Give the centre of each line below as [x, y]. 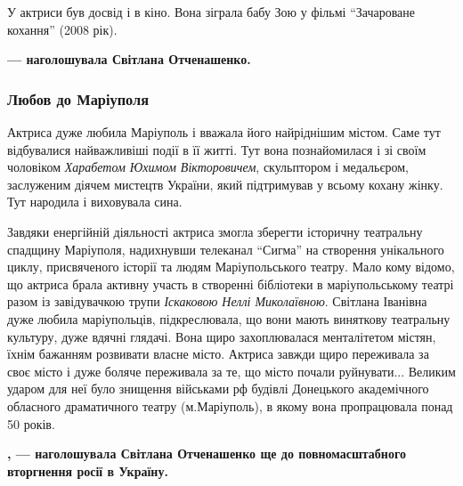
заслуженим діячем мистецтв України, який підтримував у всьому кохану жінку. [225, 184]
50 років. [31, 423]
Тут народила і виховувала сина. [95, 202]
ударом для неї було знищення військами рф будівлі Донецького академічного [218, 389]
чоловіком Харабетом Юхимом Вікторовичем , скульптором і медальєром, [208, 167]
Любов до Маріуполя [78, 98]
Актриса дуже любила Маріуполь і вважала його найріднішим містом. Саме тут [224, 132]
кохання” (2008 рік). [62, 29]
